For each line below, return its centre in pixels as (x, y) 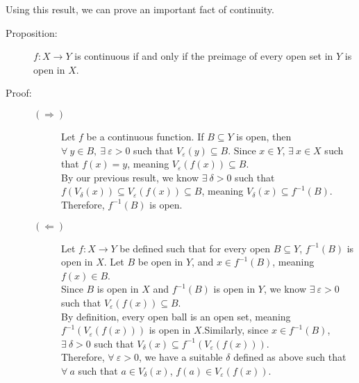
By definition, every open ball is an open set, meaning (176, 316)
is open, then (264, 136)
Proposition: (32, 32)
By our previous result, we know (130, 177)
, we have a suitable (181, 357)
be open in (160, 262)
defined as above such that (290, 357)
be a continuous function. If (145, 136)
